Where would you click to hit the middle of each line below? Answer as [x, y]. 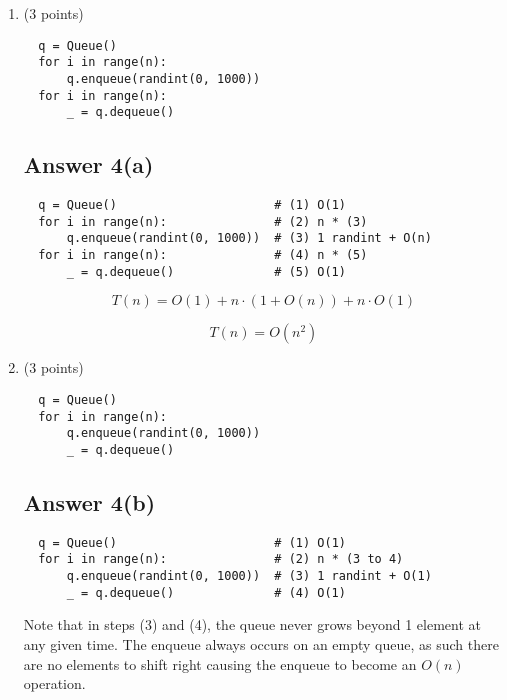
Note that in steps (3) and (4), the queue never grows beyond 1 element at [252, 624]
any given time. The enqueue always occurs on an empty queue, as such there [261, 644]
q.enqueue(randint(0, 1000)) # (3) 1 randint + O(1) [249, 576]
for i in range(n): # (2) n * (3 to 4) [221, 559]
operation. [54, 683]
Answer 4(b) [89, 501]
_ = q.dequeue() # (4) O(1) [206, 592]
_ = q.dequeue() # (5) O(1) [206, 271]
